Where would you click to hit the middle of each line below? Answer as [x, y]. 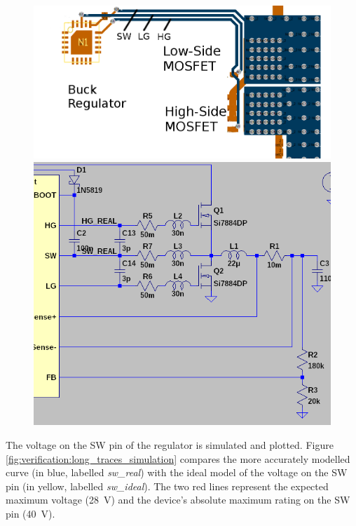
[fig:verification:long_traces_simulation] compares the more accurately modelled [178, 458]
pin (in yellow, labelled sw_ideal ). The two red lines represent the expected [167, 486]
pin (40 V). [30, 514]
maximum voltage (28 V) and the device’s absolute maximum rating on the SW [178, 500]
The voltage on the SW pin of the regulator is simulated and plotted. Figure [170, 445]
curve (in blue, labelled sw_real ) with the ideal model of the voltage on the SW [177, 472]
